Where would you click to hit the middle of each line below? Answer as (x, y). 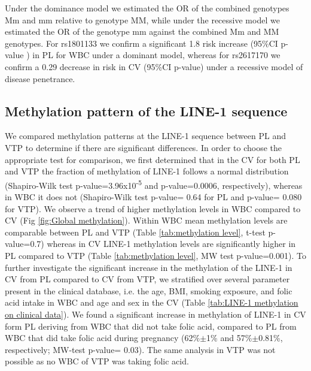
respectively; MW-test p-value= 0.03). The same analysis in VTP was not (140, 349)
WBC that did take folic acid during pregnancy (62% (103, 338)
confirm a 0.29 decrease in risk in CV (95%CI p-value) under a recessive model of (154, 66)
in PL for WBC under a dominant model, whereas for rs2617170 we (156, 55)
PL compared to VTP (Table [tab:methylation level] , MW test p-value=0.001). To (155, 255)
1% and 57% (229, 338)
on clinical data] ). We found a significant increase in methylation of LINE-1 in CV (155, 314)
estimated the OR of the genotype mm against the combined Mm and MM (142, 31)
